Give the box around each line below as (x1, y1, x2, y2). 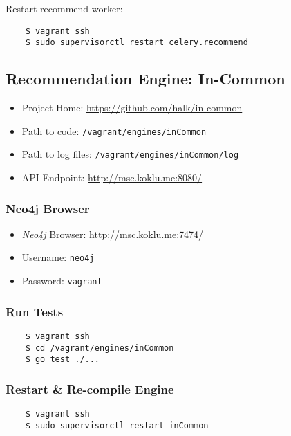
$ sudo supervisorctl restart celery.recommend (25, 37, 248, 48)
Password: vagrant (21, 273, 102, 288)
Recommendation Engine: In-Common (6, 68, 285, 89)
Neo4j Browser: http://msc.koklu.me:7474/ (21, 226, 204, 241)
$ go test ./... (25, 354, 100, 365)
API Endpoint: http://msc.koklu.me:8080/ (21, 170, 203, 185)
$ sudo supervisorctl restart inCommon (25, 420, 209, 430)
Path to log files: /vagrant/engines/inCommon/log (21, 147, 239, 161)
